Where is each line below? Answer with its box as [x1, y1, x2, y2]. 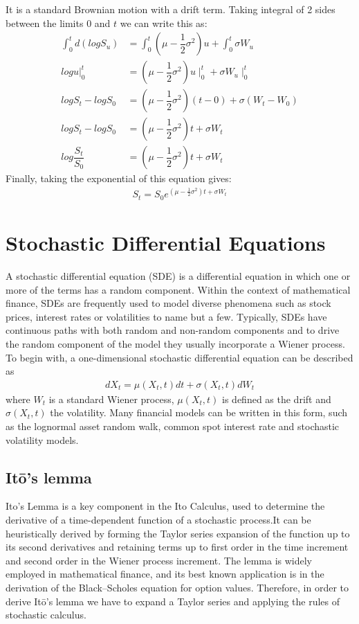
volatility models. [6, 432, 79, 447]
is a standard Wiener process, [48, 391, 174, 406]
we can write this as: [120, 15, 208, 30]
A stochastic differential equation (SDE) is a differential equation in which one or [6, 269, 351, 283]
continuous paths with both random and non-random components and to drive [6, 323, 340, 337]
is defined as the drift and [222, 391, 331, 406]
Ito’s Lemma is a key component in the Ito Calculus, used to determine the [6, 499, 325, 513]
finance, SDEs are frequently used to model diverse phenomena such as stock [6, 296, 331, 310]
